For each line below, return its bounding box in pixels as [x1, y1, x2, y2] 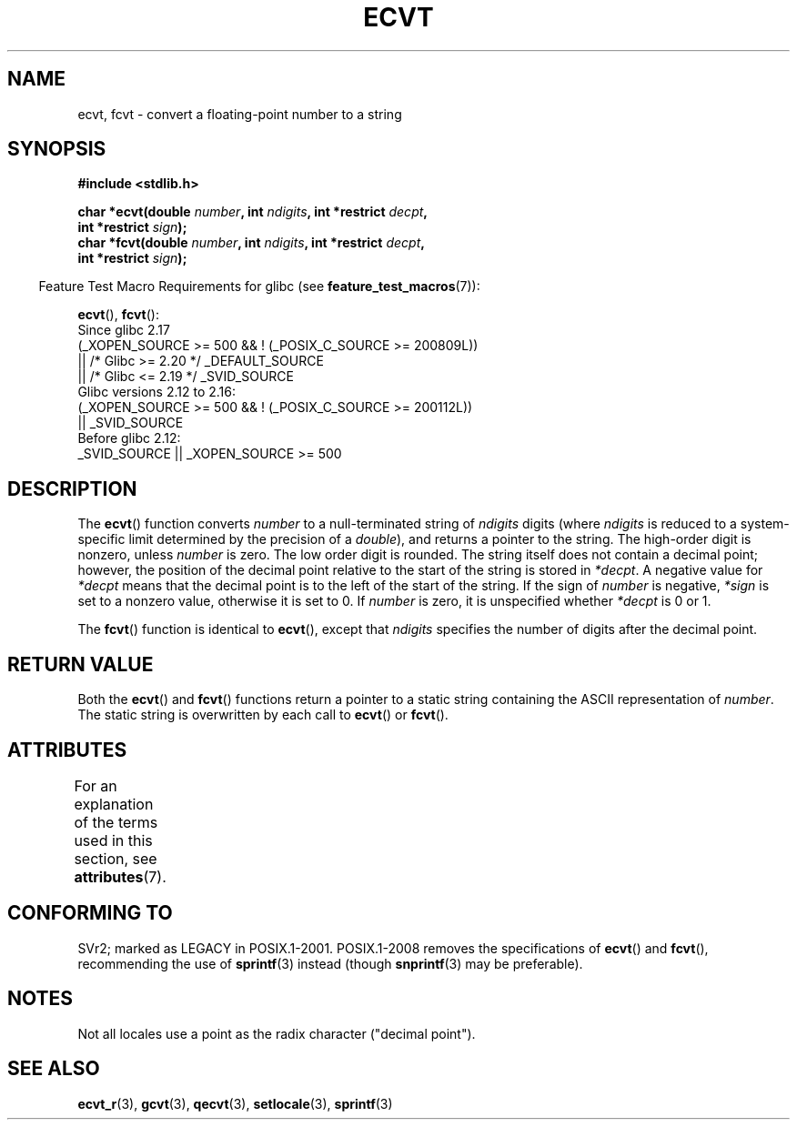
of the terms [74, 812, 158, 831]
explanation [74, 794, 154, 813]
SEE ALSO [7, 1057, 100, 1081]
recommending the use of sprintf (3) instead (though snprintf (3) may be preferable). [77, 955, 583, 971]
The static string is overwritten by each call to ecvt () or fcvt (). [77, 707, 449, 723]
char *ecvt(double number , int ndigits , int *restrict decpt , [77, 204, 428, 220]
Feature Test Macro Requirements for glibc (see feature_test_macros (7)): [38, 278, 480, 295]
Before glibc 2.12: [77, 430, 181, 447]
